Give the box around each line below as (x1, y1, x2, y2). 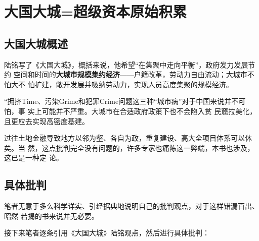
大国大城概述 (4, 35, 68, 51)
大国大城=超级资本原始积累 (4, 1, 187, 22)
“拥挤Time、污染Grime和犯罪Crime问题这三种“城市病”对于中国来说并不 (4, 96, 239, 106)
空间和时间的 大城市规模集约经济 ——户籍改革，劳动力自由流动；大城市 (13, 69, 247, 80)
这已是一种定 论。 (4, 152, 63, 163)
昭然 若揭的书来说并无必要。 (4, 210, 99, 221)
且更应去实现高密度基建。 (4, 115, 89, 126)
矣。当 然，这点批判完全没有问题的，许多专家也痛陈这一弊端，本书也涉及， (4, 142, 254, 153)
